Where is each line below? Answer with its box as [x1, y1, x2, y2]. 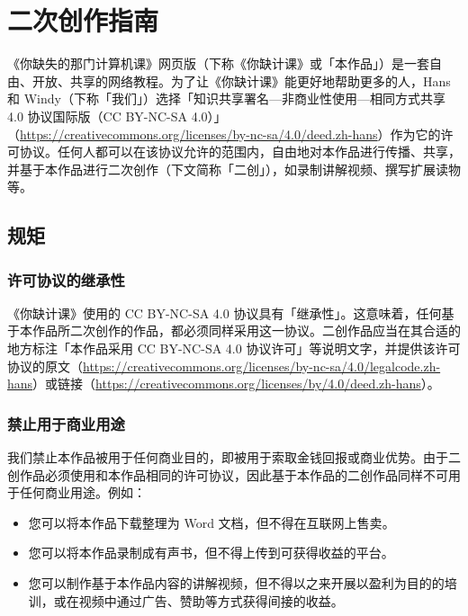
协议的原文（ [7, 356, 83, 375]
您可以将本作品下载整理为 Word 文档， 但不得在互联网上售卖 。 [28, 513, 395, 531]
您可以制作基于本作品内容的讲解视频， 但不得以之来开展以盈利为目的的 [28, 574, 445, 593]
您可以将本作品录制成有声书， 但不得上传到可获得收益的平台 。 [28, 543, 394, 562]
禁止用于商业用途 [7, 412, 125, 434]
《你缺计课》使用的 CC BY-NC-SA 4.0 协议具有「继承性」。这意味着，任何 [7, 303, 442, 322]
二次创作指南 [7, 2, 159, 39]
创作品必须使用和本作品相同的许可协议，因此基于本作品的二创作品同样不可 [7, 465, 448, 484]
